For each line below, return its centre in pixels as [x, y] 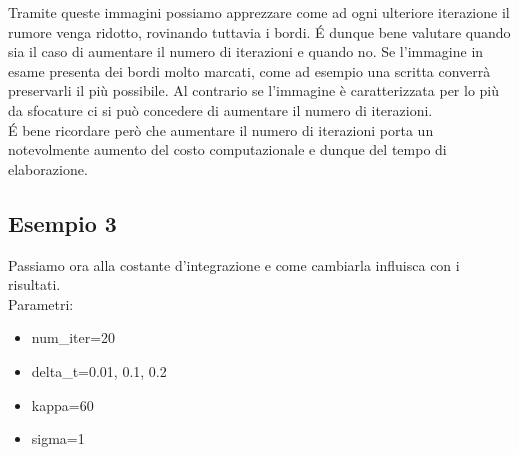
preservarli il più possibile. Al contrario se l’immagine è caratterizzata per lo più [254, 90]
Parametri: [41, 303]
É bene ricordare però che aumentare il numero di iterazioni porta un [221, 129]
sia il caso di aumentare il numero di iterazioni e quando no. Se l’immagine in [246, 51]
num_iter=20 [73, 337]
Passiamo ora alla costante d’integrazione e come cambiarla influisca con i [234, 264]
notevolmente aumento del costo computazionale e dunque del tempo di [227, 149]
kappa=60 [62, 404]
